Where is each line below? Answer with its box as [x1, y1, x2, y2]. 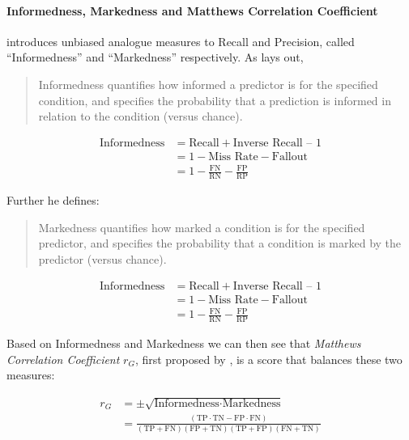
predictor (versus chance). [38, 250, 167, 267]
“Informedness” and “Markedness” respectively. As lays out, [6, 49, 304, 66]
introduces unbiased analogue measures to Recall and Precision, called [6, 32, 355, 49]
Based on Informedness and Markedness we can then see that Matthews [6, 335, 361, 352]
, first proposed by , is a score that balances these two [134, 350, 403, 367]
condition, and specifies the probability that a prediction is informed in [38, 91, 391, 108]
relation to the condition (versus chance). [38, 108, 243, 125]
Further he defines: [6, 192, 100, 209]
